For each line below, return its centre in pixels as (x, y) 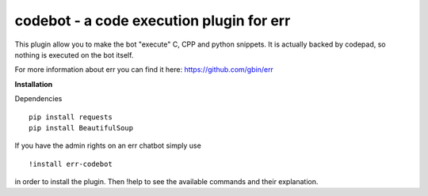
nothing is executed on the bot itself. (74, 55)
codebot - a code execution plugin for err (153, 21)
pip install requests (71, 117)
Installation (34, 84)
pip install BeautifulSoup (81, 128)
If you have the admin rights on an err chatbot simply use (108, 145)
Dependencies (38, 99)
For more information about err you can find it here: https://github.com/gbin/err (144, 70)
